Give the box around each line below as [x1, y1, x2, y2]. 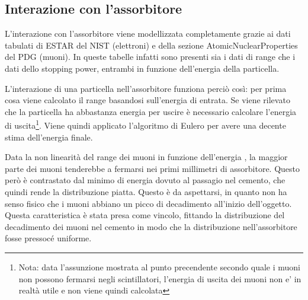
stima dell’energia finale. [5, 130, 93, 143]
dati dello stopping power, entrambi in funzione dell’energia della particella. [5, 62, 280, 74]
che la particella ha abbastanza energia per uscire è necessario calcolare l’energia [5, 105, 297, 117]
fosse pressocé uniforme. [5, 232, 92, 244]
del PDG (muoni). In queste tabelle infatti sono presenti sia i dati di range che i [5, 50, 296, 63]
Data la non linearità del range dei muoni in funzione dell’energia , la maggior [5, 151, 288, 163]
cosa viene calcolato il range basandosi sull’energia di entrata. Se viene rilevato [5, 94, 290, 106]
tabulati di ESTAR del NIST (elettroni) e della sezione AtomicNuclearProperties [5, 39, 298, 51]
